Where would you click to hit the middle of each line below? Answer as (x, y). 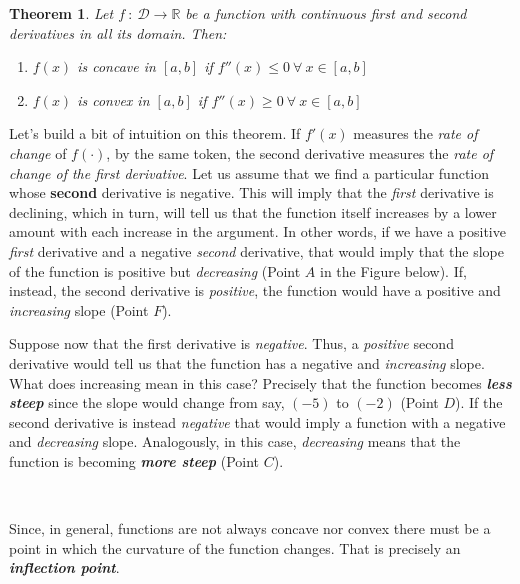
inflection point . (64, 567)
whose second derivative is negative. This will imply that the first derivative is (251, 192)
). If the (478, 402)
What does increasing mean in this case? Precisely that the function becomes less (260, 382)
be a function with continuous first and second (326, 13)
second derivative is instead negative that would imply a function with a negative (257, 421)
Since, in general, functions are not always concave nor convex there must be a (250, 528)
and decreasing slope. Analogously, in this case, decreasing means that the (235, 441)
